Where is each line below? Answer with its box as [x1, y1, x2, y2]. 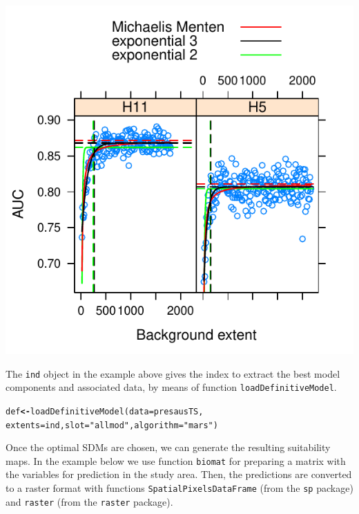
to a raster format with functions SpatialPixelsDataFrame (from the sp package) [6, 481, 353, 495]
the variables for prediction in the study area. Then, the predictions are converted [6, 467, 352, 481]
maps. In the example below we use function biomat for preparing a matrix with [6, 453, 346, 468]
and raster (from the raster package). [6, 494, 173, 508]
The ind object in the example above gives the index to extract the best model [6, 366, 340, 380]
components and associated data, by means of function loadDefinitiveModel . [6, 380, 337, 394]
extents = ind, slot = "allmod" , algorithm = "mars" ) [6, 420, 218, 430]
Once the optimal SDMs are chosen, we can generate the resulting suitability [6, 440, 331, 455]
